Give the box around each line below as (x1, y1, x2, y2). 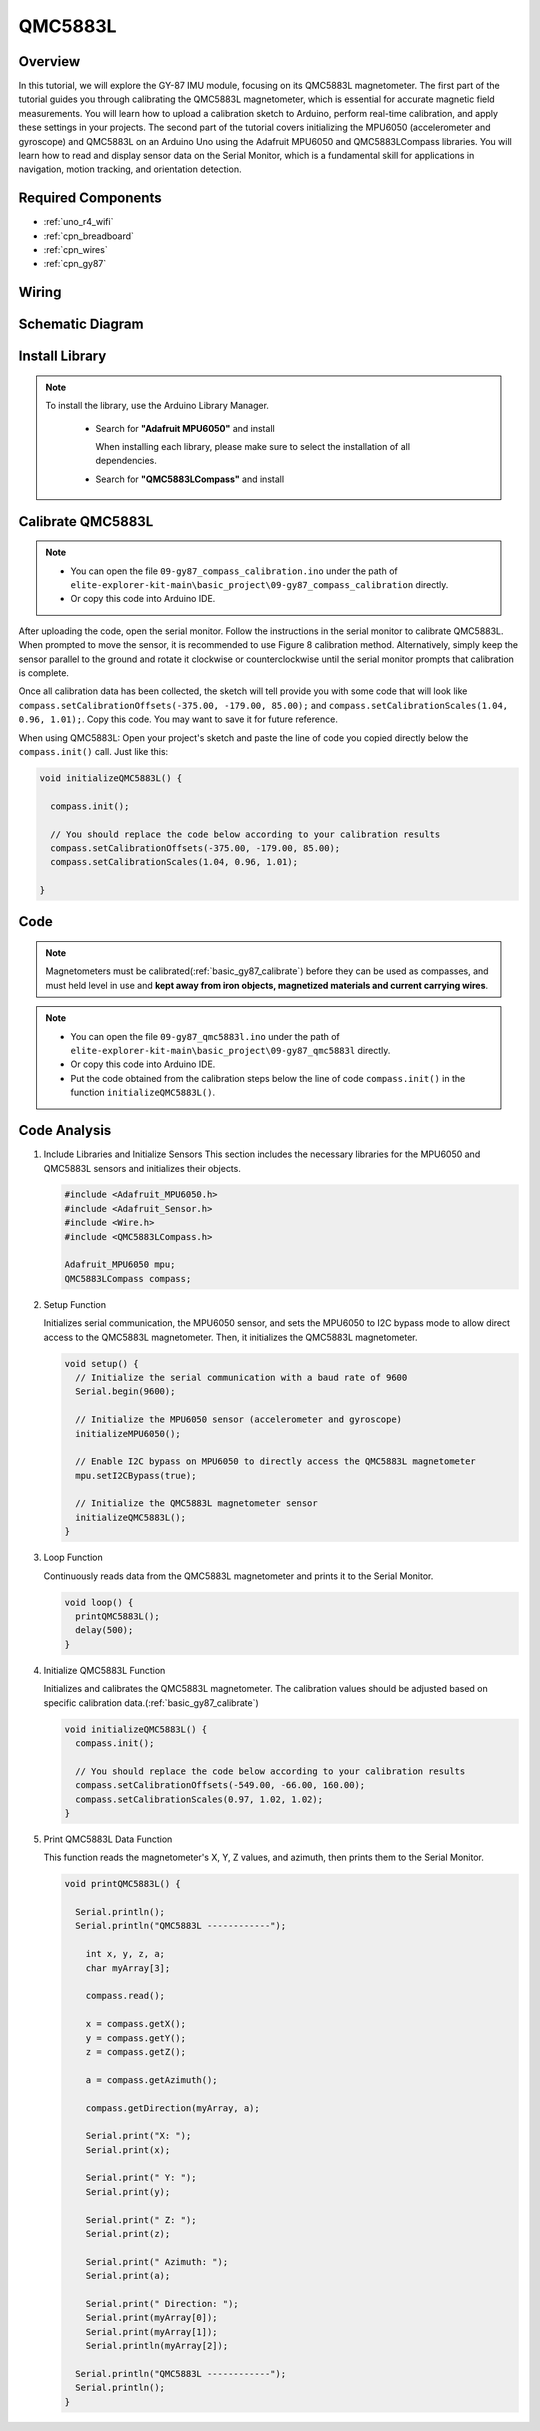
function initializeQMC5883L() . (70, 1086, 215, 1099)
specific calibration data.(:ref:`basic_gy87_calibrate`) (43, 1696, 259, 1709)
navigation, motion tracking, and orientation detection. (18, 163, 242, 175)
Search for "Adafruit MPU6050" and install (95, 422, 275, 434)
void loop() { (64, 1596, 134, 1608)
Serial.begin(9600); (75, 1386, 176, 1397)
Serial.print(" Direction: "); (85, 2298, 239, 2309)
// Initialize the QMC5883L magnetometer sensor (75, 1498, 319, 1509)
